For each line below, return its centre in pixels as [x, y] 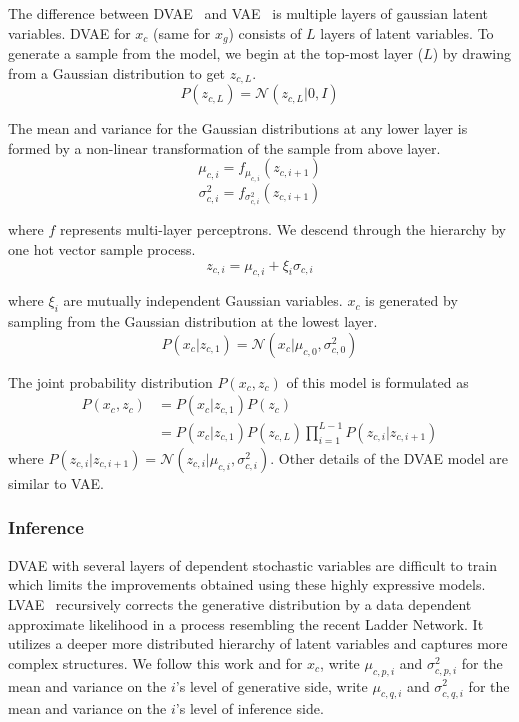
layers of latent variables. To [407, 32]
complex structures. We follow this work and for [155, 662]
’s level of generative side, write [271, 685]
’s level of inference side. [249, 708]
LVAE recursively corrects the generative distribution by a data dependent [240, 603]
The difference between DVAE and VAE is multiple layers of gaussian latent [248, 13]
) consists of [265, 32]
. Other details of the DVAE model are [389, 457]
